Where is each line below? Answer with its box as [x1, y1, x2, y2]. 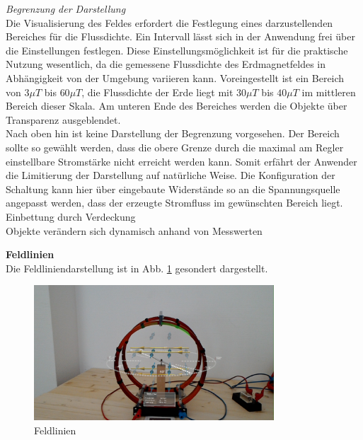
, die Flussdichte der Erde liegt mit [81, 84, 234, 99]
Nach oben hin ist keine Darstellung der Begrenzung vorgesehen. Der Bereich [6, 126, 340, 141]
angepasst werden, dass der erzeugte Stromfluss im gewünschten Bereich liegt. [6, 195, 343, 210]
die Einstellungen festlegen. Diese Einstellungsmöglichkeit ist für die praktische [6, 42, 348, 57]
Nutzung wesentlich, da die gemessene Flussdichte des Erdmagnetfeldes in [6, 57, 326, 71]
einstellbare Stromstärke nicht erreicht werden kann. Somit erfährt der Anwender [6, 154, 357, 168]
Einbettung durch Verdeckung [6, 209, 136, 224]
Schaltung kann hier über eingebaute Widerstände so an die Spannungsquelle [6, 181, 340, 196]
